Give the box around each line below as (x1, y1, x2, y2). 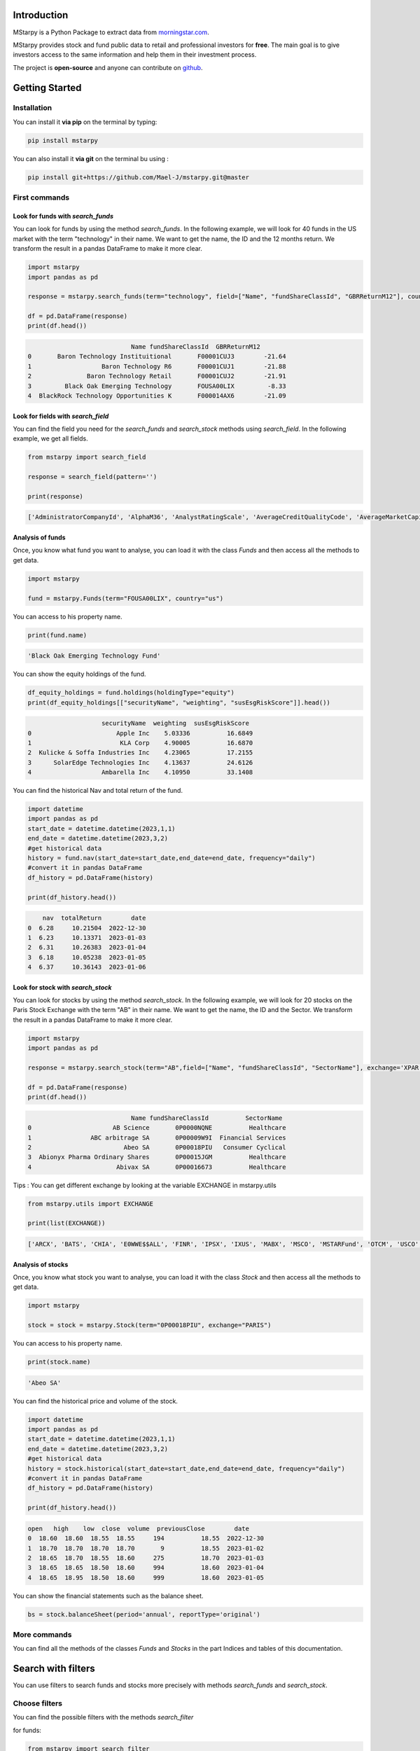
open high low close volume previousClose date (27, 1524, 250, 1532)
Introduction (13, 9, 69, 21)
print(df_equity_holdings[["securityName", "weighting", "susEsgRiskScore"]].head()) (27, 698, 330, 707)
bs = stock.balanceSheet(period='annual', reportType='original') (27, 1610, 260, 1618)
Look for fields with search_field (13, 412, 109, 420)
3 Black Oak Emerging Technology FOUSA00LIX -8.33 (27, 382, 286, 390)
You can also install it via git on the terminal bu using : (13, 154, 169, 162)
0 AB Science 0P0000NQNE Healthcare (27, 1124, 286, 1132)
